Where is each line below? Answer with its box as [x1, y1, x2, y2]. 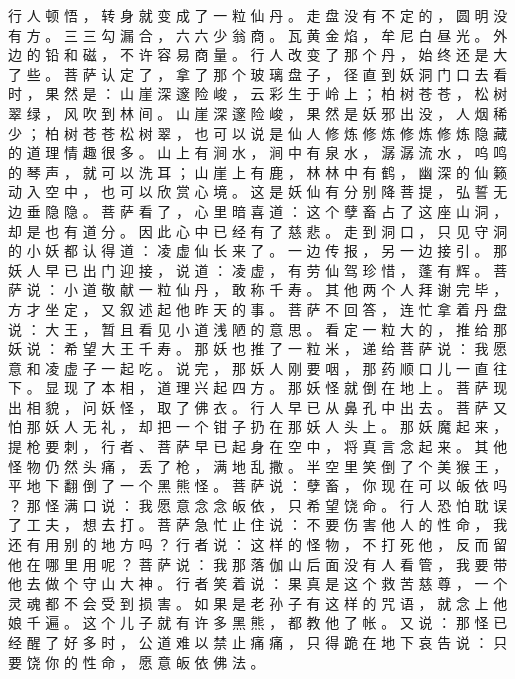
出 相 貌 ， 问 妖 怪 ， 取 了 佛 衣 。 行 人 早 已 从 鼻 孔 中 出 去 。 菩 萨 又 [8, 396, 508, 417]
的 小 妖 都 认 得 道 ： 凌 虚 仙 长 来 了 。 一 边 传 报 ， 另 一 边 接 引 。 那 [8, 240, 508, 261]
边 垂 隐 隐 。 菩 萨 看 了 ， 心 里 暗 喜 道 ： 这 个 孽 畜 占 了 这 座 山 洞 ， [8, 200, 508, 221]
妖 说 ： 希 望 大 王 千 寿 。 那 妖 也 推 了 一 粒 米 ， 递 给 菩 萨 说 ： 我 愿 [8, 338, 508, 359]
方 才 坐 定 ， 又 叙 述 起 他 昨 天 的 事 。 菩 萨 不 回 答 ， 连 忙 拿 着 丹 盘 [8, 298, 508, 319]
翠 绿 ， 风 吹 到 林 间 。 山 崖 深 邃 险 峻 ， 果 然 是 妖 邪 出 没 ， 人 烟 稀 [8, 102, 508, 123]
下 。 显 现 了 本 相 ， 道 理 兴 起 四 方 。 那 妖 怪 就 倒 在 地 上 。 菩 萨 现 [8, 377, 508, 398]
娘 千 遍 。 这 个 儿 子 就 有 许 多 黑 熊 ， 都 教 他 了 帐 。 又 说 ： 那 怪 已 [8, 612, 508, 633]
